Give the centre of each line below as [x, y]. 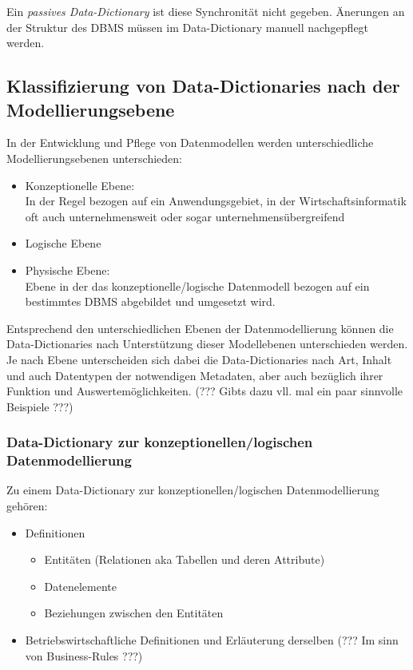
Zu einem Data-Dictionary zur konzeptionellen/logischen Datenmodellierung [193, 490]
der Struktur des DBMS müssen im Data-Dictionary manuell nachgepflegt [188, 27]
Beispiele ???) [40, 406]
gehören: [27, 506]
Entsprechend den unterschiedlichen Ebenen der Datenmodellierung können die [200, 328]
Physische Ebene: [68, 270]
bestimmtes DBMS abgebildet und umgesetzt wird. [150, 301]
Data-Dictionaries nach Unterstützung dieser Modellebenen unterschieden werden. [207, 344]
